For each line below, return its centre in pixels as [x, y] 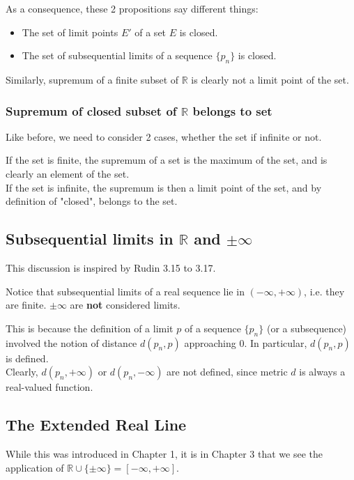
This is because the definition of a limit [90, 328]
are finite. [26, 305]
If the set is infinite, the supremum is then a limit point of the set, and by [164, 187]
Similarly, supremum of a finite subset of [92, 79]
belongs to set [232, 110]
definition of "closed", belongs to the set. [92, 201]
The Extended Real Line [96, 425]
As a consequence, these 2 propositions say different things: [132, 8]
